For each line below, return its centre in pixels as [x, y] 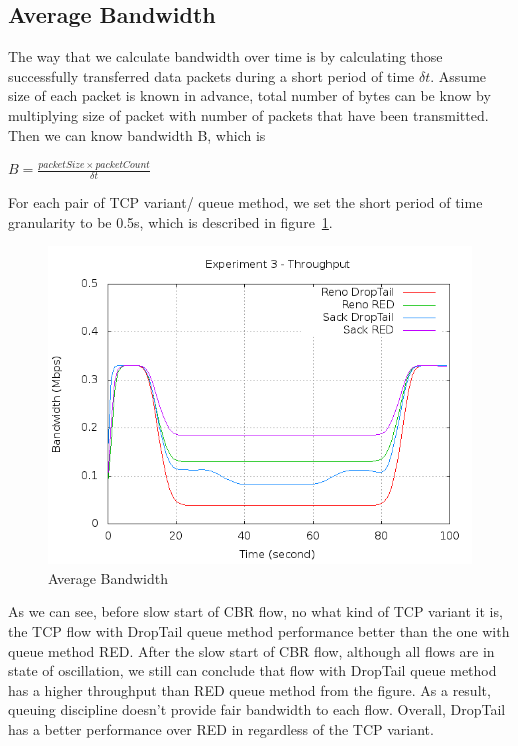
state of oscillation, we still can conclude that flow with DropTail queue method [252, 670]
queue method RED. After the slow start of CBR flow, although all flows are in [251, 650]
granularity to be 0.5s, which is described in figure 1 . [170, 221]
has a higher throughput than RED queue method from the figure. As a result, [249, 689]
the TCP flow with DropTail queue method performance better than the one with [259, 630]
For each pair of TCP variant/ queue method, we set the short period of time [245, 202]
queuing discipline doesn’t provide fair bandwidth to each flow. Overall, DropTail [257, 709]
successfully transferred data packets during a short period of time [211, 75]
